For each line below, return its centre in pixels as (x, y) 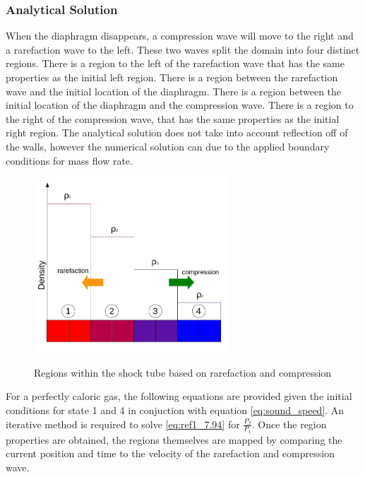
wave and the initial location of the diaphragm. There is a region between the (174, 91)
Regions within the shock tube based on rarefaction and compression (183, 372)
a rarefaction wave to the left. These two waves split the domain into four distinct (183, 49)
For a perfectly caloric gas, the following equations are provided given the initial (179, 396)
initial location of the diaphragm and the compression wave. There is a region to (180, 105)
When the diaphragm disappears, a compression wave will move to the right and (180, 36)
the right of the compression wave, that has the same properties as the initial (173, 118)
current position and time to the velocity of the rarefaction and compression (170, 453)
